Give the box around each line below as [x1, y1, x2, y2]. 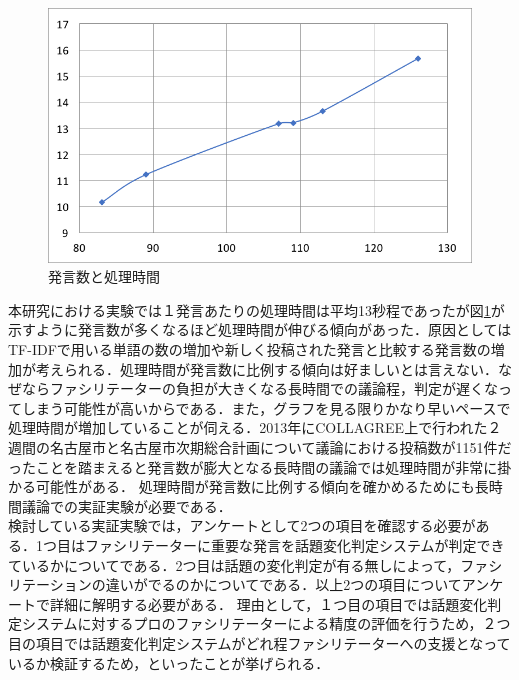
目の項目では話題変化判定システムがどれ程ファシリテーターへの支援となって [8, 632, 511, 653]
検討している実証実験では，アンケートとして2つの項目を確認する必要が [8, 515, 476, 536]
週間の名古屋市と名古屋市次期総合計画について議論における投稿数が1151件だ [8, 436, 512, 457]
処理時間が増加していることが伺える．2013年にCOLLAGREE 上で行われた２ [8, 417, 502, 438]
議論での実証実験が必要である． [21, 495, 232, 516]
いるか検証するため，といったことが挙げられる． [8, 652, 330, 673]
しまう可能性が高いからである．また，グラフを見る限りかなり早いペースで [21, 397, 511, 418]
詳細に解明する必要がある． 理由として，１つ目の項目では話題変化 [49, 593, 488, 614]
